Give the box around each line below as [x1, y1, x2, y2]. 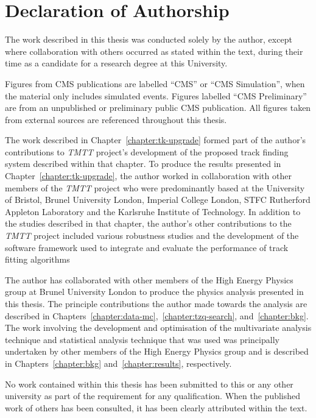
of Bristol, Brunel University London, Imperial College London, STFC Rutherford [5, 193, 311, 206]
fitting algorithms [5, 253, 70, 266]
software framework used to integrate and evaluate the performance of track [5, 241, 289, 253]
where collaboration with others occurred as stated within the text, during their [5, 44, 303, 57]
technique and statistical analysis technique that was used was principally [5, 333, 279, 345]
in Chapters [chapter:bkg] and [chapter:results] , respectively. [5, 356, 232, 369]
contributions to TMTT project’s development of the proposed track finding [5, 145, 289, 158]
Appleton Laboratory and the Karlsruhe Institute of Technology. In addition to [5, 205, 301, 218]
